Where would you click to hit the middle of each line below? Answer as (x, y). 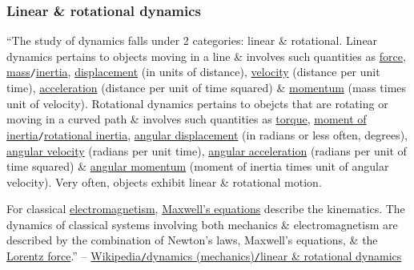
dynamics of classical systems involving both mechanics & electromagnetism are (202, 224)
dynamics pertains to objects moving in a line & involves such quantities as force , (206, 56)
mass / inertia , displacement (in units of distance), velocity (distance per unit (193, 72)
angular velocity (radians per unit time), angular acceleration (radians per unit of (207, 150)
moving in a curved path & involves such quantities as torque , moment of (187, 119)
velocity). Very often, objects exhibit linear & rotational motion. (164, 181)
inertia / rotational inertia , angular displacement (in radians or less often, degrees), (207, 134)
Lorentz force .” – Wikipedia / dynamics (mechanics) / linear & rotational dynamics (204, 256)
